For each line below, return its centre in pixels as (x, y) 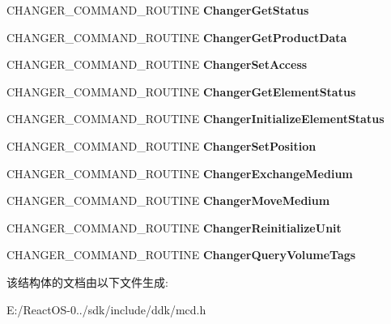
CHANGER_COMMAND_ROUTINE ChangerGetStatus (158, 10)
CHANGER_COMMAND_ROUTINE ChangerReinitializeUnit (174, 227)
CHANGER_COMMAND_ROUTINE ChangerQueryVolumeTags (181, 255)
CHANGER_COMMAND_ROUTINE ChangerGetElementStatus (181, 91)
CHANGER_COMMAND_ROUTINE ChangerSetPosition (161, 145)
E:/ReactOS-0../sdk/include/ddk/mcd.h (106, 309)
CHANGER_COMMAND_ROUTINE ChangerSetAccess (157, 64)
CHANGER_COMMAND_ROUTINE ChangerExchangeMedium (180, 173)
